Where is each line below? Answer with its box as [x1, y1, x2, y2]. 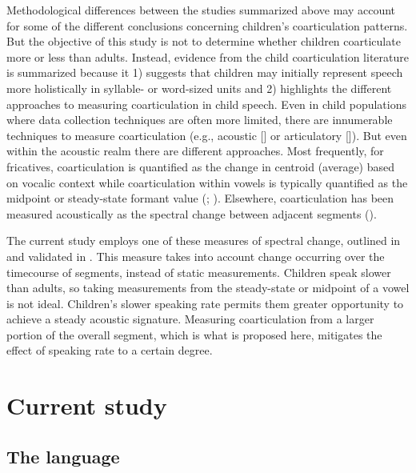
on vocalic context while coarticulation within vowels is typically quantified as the [6, 174, 408, 190]
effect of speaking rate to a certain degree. [6, 342, 213, 359]
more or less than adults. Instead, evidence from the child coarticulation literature [6, 48, 409, 65]
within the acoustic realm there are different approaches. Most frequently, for [6, 142, 384, 159]
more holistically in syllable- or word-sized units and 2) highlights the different [6, 79, 392, 96]
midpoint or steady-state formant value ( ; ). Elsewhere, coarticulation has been [6, 190, 394, 206]
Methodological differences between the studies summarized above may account [6, 2, 396, 18]
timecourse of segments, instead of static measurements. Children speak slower [6, 263, 391, 280]
